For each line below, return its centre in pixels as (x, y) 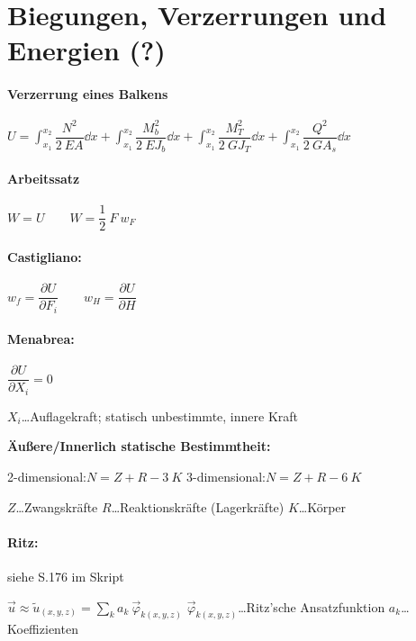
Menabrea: (41, 339)
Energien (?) (86, 50)
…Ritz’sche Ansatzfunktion (312, 606)
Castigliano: (45, 256)
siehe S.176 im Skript (66, 577)
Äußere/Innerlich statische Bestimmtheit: (139, 446)
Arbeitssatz (44, 178)
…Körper (322, 506)
